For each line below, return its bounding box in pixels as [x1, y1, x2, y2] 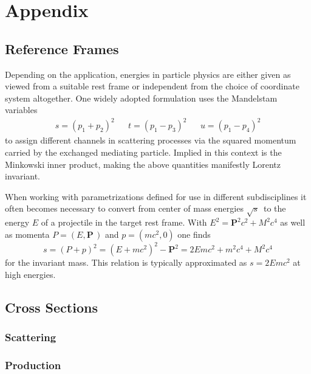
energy [5, 216, 30, 229]
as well [280, 216, 306, 229]
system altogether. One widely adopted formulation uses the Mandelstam [5, 91, 278, 104]
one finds [177, 227, 211, 240]
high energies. [5, 268, 56, 280]
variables [5, 103, 38, 116]
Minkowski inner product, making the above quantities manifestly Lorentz [5, 158, 281, 170]
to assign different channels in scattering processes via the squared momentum [5, 134, 296, 147]
